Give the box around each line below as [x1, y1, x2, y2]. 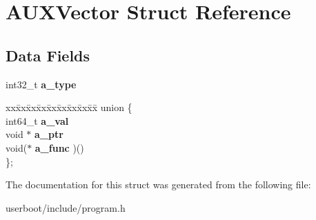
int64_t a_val [6, 113, 69, 128]
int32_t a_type [6, 77, 77, 91]
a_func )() [34, 140, 84, 154]
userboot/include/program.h [6, 200, 126, 214]
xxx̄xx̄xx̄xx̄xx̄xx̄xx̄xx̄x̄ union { [6, 100, 132, 114]
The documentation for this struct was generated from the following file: [6, 177, 311, 192]
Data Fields [6, 44, 90, 66]
